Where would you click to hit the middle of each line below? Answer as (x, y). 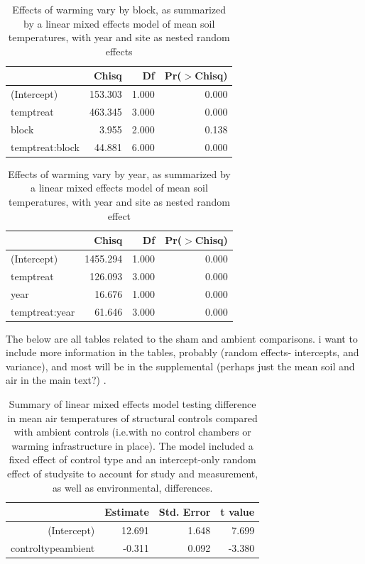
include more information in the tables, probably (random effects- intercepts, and (182, 352)
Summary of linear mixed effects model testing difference (132, 404)
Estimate (127, 512)
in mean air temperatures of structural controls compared (132, 418)
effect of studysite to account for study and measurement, (133, 474)
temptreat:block (45, 146)
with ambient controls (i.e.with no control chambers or (132, 432)
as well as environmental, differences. (132, 487)
